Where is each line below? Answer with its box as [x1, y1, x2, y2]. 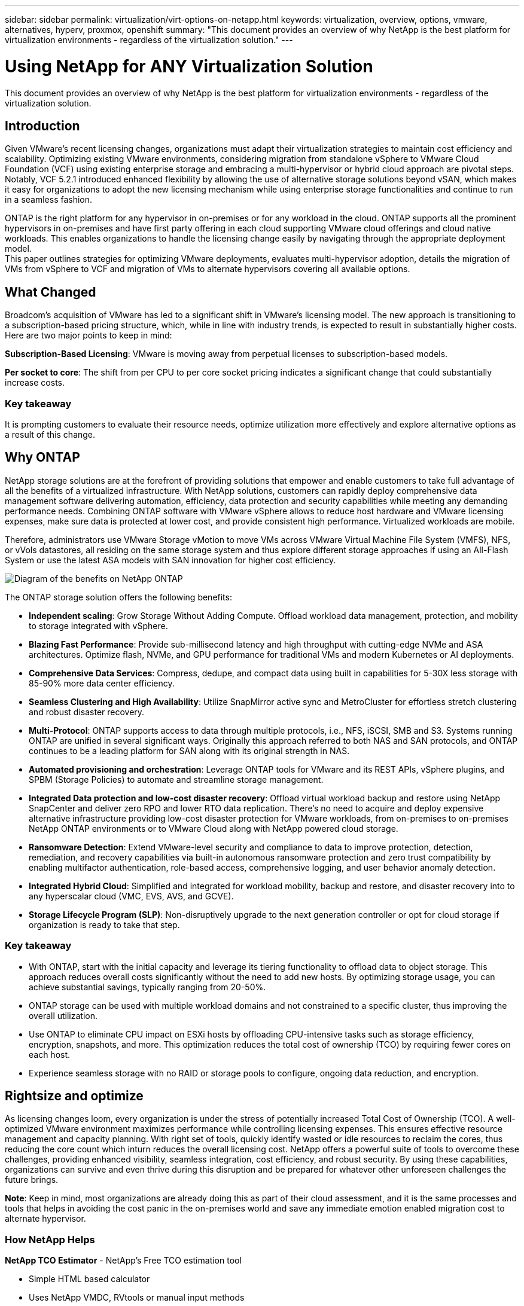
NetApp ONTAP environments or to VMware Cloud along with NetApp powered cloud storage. [29, 823, 398, 834]
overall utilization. [29, 1010, 98, 1021]
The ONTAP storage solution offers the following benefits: [5, 591, 232, 602]
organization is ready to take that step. [29, 919, 180, 930]
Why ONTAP [5, 450, 80, 465]
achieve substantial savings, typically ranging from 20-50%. [29, 981, 266, 992]
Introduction [5, 118, 80, 133]
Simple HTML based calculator [29, 1274, 150, 1284]
